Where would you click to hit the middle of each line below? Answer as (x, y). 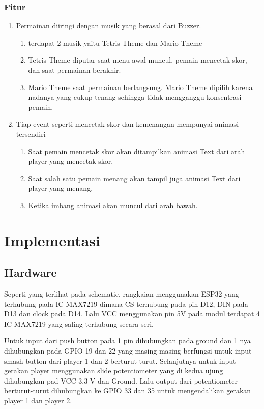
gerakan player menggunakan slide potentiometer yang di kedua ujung (114, 371)
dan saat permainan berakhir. (75, 70)
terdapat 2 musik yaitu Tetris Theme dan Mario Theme (115, 42)
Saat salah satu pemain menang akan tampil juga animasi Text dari (134, 178)
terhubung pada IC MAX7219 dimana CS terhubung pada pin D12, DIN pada (126, 303)
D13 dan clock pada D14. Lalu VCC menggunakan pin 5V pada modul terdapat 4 (132, 314)
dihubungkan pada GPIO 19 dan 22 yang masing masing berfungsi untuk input (128, 351)
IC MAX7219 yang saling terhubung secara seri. (79, 323)
